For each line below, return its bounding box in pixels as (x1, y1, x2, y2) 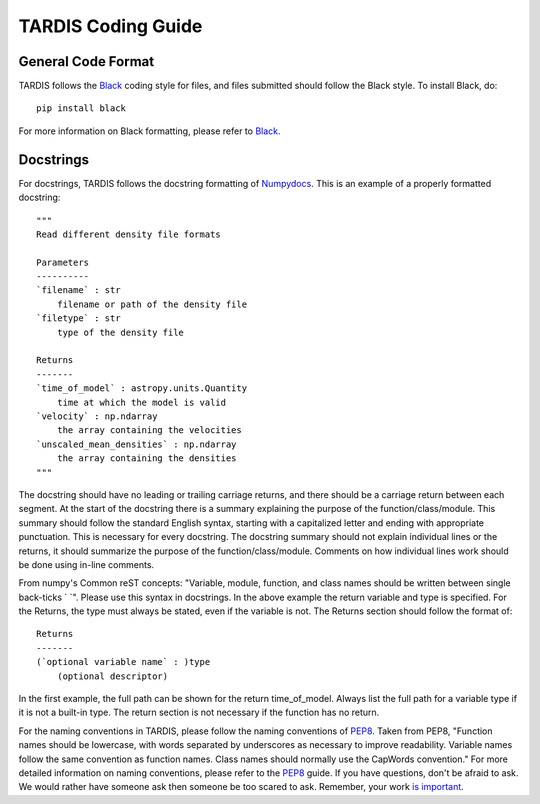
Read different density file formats (36, 228, 222, 240)
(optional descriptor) (56, 670, 169, 682)
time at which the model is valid (56, 396, 227, 408)
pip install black (36, 103, 127, 114)
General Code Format (18, 53, 155, 70)
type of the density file (56, 326, 185, 338)
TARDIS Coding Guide (18, 15, 203, 37)
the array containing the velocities (56, 425, 242, 436)
